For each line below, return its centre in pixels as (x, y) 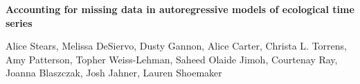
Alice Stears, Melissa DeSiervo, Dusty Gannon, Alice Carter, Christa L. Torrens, (176, 46)
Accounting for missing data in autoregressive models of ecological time (180, 9)
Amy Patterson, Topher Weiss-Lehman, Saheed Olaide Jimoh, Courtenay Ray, (172, 59)
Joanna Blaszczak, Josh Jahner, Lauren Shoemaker (114, 73)
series (19, 22)
